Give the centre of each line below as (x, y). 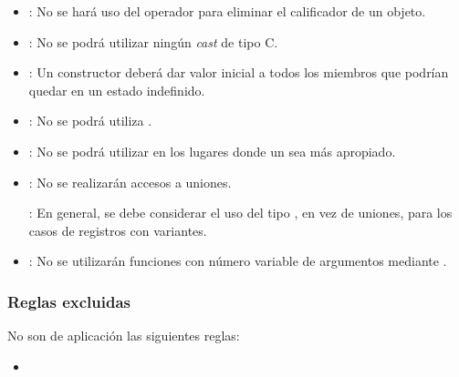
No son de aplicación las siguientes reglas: (124, 336)
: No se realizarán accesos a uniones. (130, 182)
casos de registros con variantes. (118, 230)
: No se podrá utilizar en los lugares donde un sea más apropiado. (212, 151)
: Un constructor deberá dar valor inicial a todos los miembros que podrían (239, 72)
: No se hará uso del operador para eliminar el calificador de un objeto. (227, 11)
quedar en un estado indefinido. (117, 90)
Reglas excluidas (69, 301)
